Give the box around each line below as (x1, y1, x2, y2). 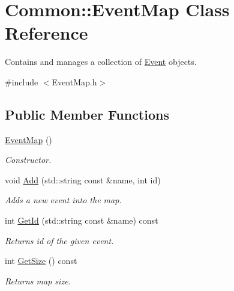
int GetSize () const (5, 254, 77, 267)
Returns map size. (5, 274, 71, 287)
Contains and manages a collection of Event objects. (5, 55, 197, 68)
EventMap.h (52, 75, 97, 88)
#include (5, 75, 38, 88)
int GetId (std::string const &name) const (5, 214, 158, 227)
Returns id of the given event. (5, 234, 114, 247)
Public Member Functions (5, 105, 169, 123)
